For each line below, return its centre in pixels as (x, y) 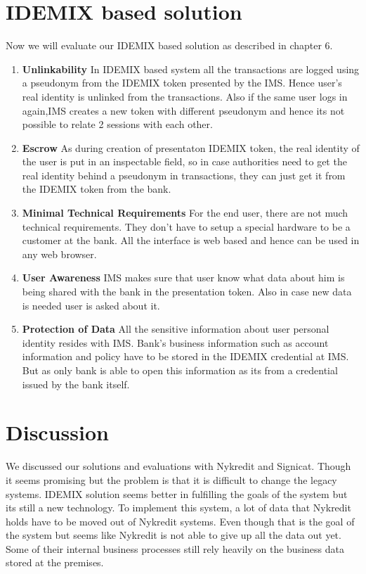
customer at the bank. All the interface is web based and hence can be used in (191, 240)
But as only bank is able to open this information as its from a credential (180, 370)
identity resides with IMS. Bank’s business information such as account (175, 342)
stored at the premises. (55, 562)
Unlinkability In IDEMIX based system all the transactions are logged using (191, 69)
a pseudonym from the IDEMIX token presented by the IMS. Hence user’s (182, 83)
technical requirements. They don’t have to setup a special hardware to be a (186, 226)
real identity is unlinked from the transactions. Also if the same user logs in (185, 96)
